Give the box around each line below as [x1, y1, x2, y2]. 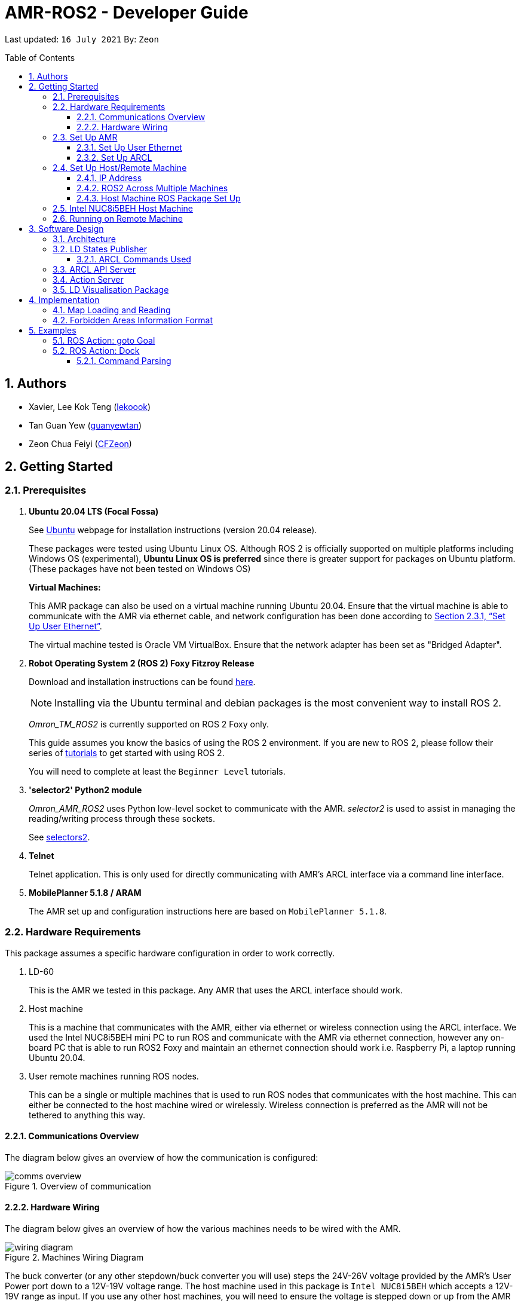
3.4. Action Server [53, 274, 124, 285]
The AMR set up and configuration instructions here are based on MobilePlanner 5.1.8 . [29, 906, 387, 916]
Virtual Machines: [29, 582, 101, 592]
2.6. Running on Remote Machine [53, 213, 183, 224]
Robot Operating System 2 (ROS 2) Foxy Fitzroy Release [29, 657, 255, 668]
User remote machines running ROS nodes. [29, 1070, 199, 1081]
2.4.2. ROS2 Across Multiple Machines [76, 182, 228, 193]
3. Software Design [29, 223, 104, 234]
